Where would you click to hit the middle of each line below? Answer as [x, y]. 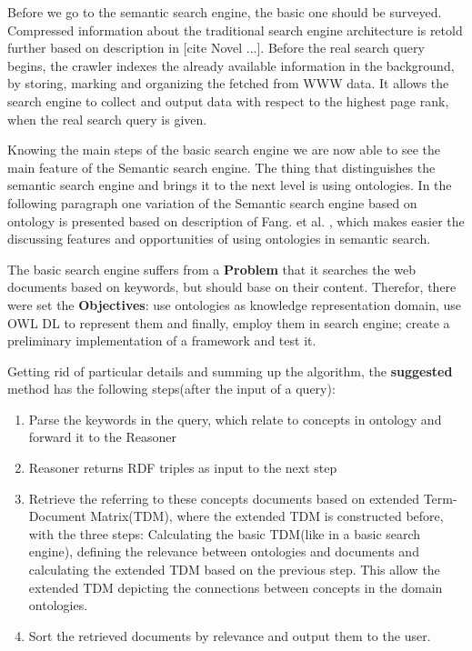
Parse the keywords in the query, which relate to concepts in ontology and [235, 419]
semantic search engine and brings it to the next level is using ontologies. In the [230, 185]
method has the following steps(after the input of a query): [171, 389]
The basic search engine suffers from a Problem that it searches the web [211, 269]
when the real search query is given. [107, 119]
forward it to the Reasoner [102, 437]
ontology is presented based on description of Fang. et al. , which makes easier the [236, 220]
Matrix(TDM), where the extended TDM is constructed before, [267, 516]
